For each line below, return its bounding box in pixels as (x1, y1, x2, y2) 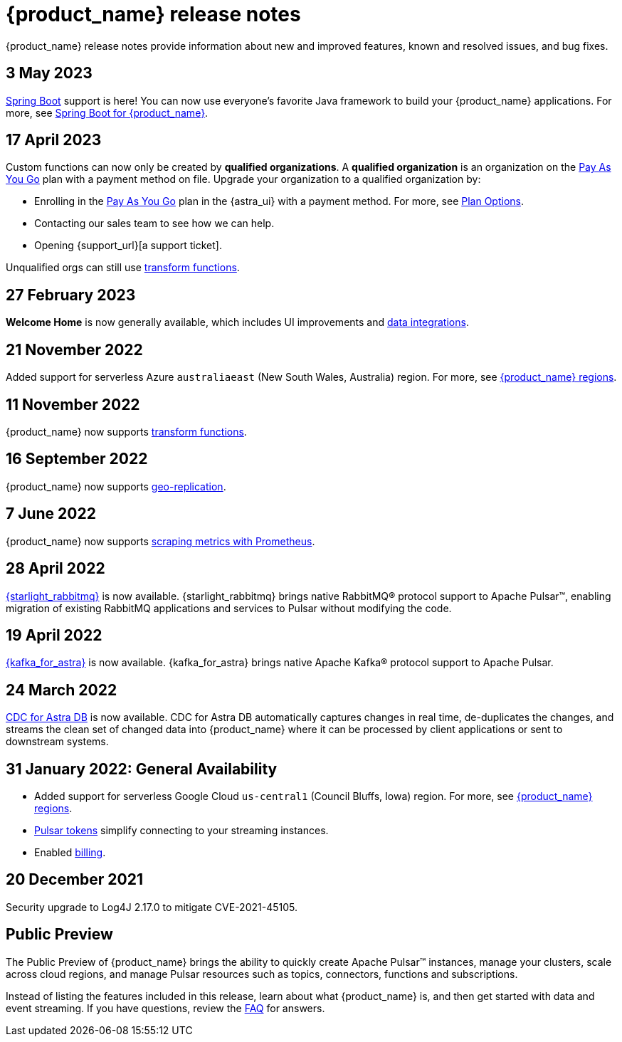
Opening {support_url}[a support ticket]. (34, 239, 222, 252)
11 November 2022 (6, 395, 140, 414)
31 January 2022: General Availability (6, 759, 278, 778)
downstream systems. (6, 735, 109, 748)
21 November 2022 (6, 340, 143, 359)
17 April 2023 (6, 131, 102, 149)
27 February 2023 (6, 285, 136, 304)
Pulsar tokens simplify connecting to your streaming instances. (34, 824, 329, 837)
